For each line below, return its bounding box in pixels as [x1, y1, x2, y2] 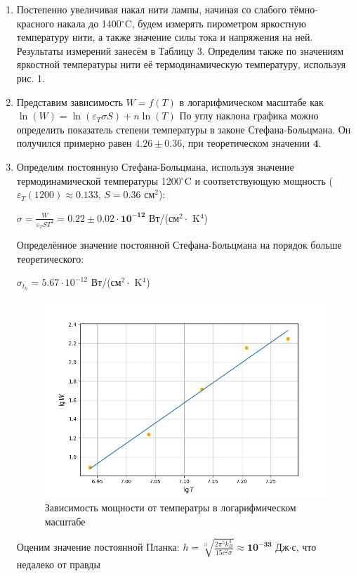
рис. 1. [16, 70, 45, 85]
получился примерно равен [16, 136, 132, 150]
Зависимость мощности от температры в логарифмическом [44, 500, 296, 515]
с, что [291, 539, 317, 554]
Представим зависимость [16, 94, 123, 109]
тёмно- [289, 2, 318, 16]
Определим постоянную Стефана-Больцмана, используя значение [16, 159, 294, 174]
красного [16, 15, 54, 30]
